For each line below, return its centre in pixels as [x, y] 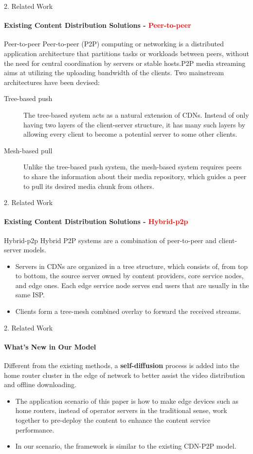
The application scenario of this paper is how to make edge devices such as [127, 401]
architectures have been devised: [52, 82]
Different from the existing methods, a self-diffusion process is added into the [122, 365]
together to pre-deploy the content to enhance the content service [113, 420]
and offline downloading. [40, 384]
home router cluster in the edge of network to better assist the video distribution [125, 375]
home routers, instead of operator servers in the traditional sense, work [121, 410]
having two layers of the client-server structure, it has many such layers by [135, 124]
